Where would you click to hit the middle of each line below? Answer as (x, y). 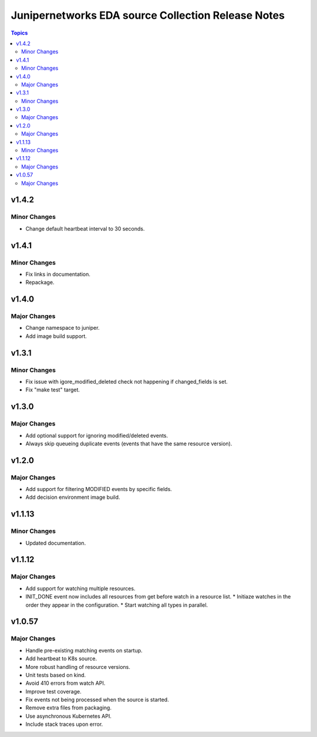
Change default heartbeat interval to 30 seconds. (85, 228)
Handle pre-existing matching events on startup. (84, 650)
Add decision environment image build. (73, 497)
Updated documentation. (56, 543)
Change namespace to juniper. (63, 328)
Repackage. (40, 282)
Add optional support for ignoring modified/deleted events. (97, 435)
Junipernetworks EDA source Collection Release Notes (148, 15)
